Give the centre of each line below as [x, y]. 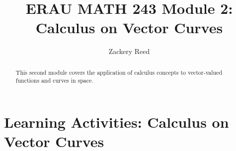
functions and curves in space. [54, 80]
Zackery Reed [129, 51]
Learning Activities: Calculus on [117, 122]
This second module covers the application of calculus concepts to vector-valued [119, 72]
